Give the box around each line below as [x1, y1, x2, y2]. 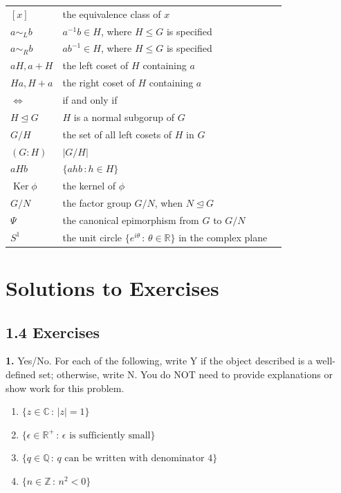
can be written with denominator [64, 454, 205, 464]
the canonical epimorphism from [62, 212, 199, 227]
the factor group [62, 196, 131, 210]
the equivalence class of [62, 6, 161, 21]
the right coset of [62, 75, 135, 90]
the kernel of [62, 178, 116, 193]
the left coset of [62, 58, 129, 73]
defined [6, 366, 36, 381]
